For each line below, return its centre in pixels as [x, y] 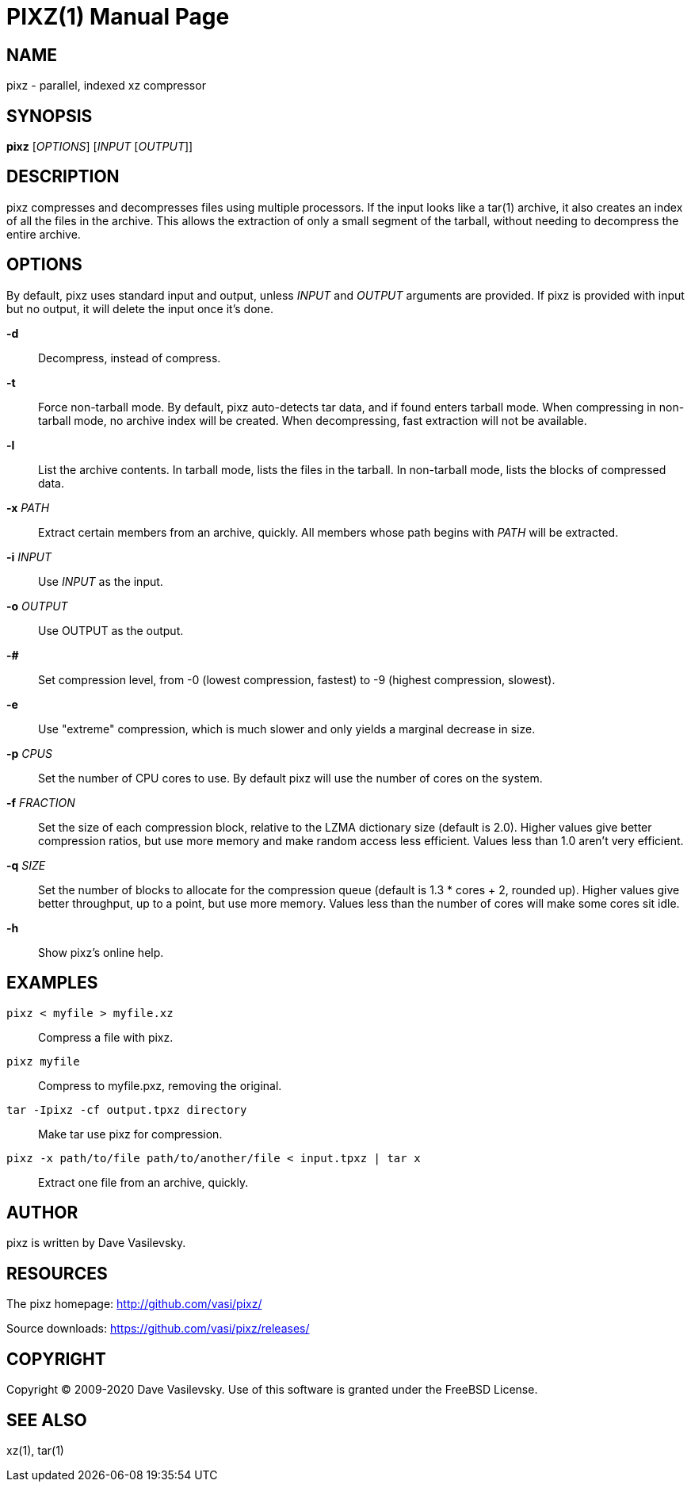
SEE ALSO [47, 1420]
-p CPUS [29, 753]
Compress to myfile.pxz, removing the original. [160, 1085]
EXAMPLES [52, 983]
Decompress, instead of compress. [130, 358]
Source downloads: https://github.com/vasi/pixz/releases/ [158, 1329]
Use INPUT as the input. [101, 581]
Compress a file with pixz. [106, 1037]
